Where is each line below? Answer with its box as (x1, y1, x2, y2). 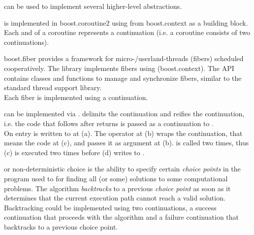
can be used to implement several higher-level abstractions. (4, 1, 182, 11)
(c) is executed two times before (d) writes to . (4, 147, 145, 157)
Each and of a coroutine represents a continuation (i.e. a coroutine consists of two (4, 27, 251, 37)
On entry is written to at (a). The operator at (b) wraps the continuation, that (4, 128, 243, 138)
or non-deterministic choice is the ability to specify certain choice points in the (4, 164, 241, 174)
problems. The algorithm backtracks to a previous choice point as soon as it (4, 183, 231, 193)
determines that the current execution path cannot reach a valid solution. (4, 193, 225, 203)
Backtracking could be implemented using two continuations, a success (4, 202, 217, 212)
